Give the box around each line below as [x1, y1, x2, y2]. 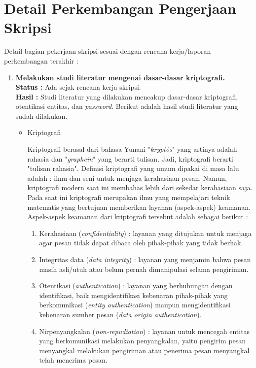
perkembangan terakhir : [4, 55, 78, 66]
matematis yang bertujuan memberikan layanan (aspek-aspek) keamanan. [27, 201, 251, 212]
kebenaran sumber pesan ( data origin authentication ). [39, 309, 202, 319]
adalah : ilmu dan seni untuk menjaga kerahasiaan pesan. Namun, [27, 172, 227, 183]
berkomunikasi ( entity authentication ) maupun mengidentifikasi [39, 300, 231, 310]
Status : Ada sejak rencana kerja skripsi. [15, 82, 141, 92]
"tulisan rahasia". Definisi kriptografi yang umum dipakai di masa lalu [27, 163, 239, 173]
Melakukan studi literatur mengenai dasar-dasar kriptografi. [15, 72, 225, 82]
